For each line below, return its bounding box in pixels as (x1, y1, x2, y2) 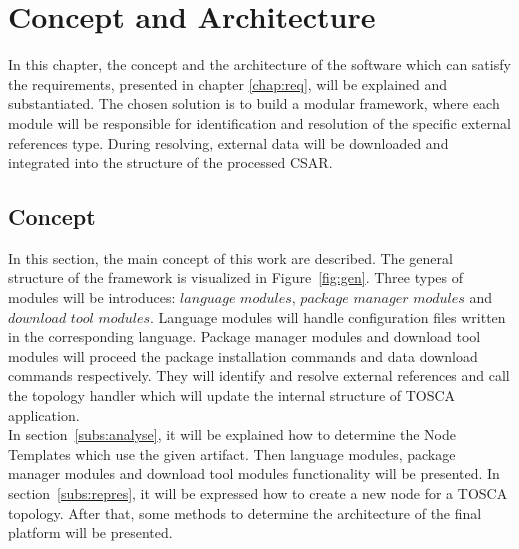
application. (8, 404, 80, 425)
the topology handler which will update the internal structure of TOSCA (8, 385, 456, 406)
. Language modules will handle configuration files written (150, 306, 506, 327)
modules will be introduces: (8, 287, 176, 308)
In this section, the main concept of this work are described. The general (8, 247, 453, 268)
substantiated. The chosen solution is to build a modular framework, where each (8, 93, 500, 114)
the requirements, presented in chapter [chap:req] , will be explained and (8, 73, 448, 94)
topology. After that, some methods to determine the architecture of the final (8, 502, 482, 523)
